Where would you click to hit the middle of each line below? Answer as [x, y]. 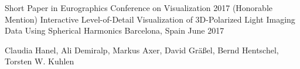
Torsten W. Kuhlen [40, 61]
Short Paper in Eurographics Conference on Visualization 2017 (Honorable [139, 8]
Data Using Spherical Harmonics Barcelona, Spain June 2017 [115, 30]
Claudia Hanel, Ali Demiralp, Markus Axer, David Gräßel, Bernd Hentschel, [142, 50]
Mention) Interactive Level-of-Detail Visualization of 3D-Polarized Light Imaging [150, 19]
